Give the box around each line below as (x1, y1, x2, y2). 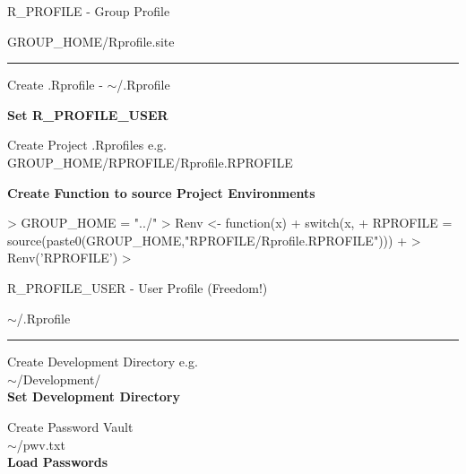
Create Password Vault (7, 417, 134, 435)
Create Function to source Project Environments (7, 183, 315, 202)
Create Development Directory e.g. (7, 352, 198, 371)
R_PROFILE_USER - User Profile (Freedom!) (7, 278, 268, 297)
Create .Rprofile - (7, 75, 103, 94)
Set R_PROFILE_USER (7, 105, 168, 124)
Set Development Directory (7, 387, 180, 406)
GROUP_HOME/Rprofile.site (7, 31, 175, 50)
